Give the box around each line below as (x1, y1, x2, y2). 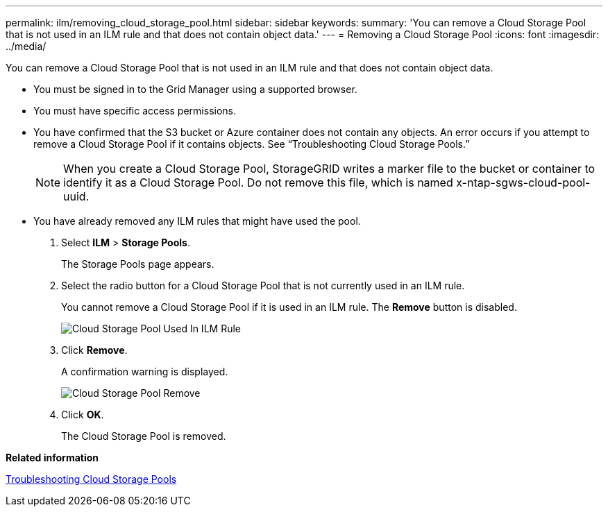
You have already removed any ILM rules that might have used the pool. (33, 215, 361, 227)
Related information (6, 452, 99, 463)
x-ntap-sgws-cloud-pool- (456, 176, 591, 189)
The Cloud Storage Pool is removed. (61, 430, 226, 442)
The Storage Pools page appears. (61, 258, 214, 270)
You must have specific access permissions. (33, 105, 237, 117)
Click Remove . (61, 344, 128, 356)
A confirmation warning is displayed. (61, 366, 228, 377)
